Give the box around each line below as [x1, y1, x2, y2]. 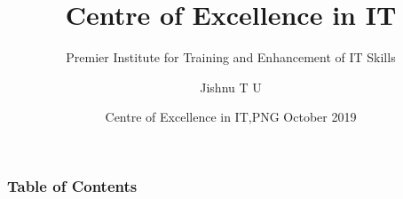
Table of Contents [7, 174, 138, 196]
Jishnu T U [200, 77, 262, 96]
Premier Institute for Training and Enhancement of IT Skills [66, 48, 396, 67]
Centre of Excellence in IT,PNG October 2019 [105, 107, 357, 126]
